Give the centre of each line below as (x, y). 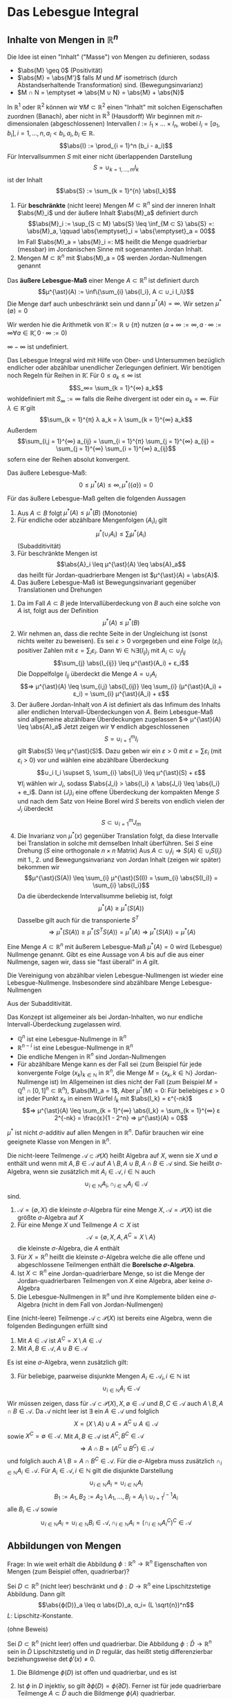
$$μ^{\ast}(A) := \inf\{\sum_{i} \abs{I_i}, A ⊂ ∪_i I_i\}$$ (116, 291)
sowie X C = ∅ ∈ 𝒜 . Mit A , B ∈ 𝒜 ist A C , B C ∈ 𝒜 (76, 1436)
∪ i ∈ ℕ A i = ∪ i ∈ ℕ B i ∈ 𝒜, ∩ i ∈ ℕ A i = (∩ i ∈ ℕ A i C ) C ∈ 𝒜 (116, 1523)
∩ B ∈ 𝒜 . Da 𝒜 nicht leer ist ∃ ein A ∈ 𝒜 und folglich (83, 1411)
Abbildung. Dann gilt (36, 1594)
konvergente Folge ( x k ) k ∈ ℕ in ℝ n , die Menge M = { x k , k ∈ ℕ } (105, 1073)
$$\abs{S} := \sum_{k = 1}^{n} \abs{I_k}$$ (116, 191)
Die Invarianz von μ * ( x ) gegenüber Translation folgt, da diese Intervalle (118, 835)
